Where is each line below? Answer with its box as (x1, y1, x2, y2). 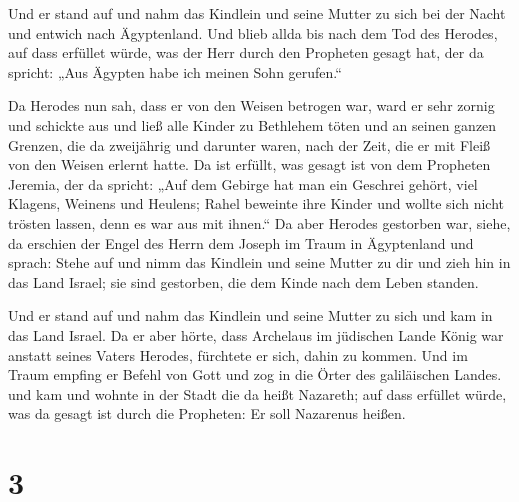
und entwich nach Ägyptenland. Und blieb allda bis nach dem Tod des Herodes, (8, 22, 498, 43)
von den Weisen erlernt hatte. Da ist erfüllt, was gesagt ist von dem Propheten (8, 154, 491, 175)
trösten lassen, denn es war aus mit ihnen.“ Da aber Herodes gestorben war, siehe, (8, 212, 511, 233)
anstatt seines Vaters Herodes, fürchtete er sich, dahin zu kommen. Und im (8, 344, 468, 365)
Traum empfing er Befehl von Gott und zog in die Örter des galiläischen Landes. (8, 364, 502, 385)
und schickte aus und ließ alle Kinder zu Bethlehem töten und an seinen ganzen (8, 114, 497, 135)
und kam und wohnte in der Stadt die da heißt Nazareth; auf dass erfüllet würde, (8, 383, 507, 404)
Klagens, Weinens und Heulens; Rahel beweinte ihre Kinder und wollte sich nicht (8, 193, 505, 214)
